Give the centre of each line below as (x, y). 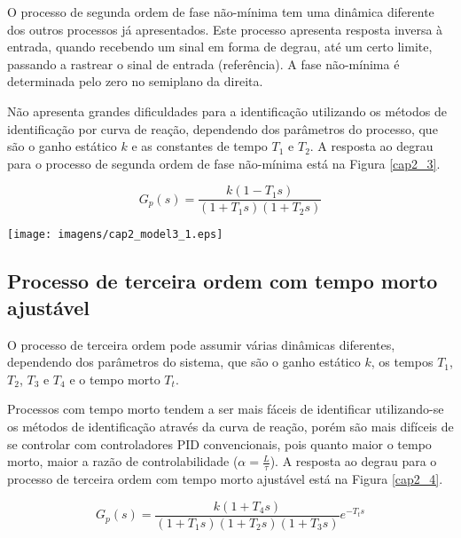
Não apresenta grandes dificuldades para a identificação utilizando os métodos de (227, 111)
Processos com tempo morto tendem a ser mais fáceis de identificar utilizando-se (226, 409)
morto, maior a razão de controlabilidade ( (123, 461)
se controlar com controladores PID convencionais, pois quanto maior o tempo (219, 443)
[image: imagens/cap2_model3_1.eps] (115, 235)
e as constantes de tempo (199, 146)
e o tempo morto (115, 379)
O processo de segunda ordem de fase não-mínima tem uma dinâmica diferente (221, 12)
